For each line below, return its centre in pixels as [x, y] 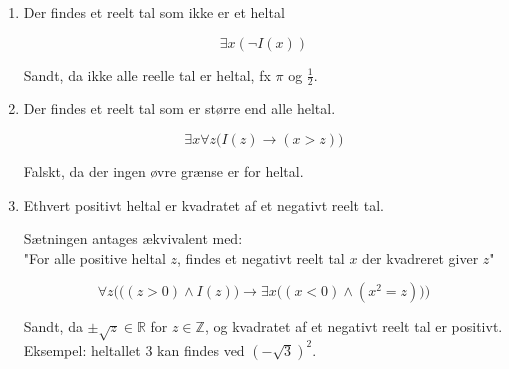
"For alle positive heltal [94, 257]
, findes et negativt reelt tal [261, 257]
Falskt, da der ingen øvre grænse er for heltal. [163, 171]
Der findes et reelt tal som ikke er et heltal [154, 12]
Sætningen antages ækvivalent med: [133, 238]
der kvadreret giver [420, 257]
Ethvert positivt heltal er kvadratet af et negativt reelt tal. [203, 204]
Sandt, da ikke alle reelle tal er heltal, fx [147, 74]
